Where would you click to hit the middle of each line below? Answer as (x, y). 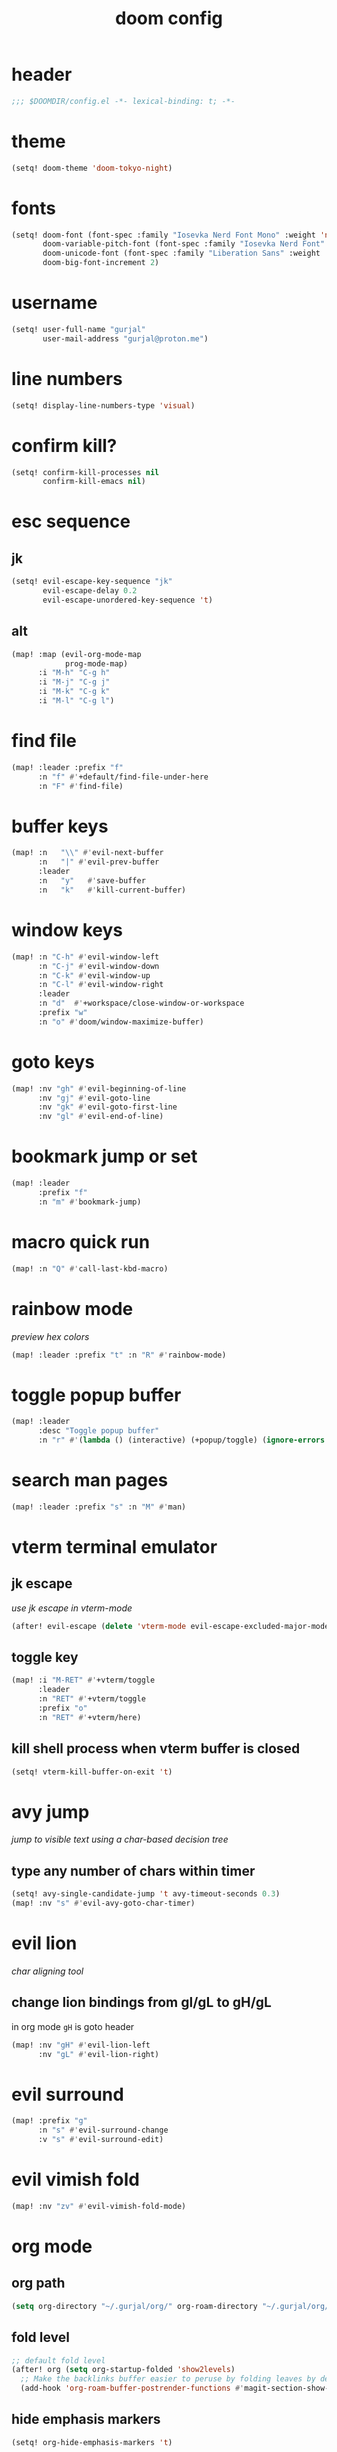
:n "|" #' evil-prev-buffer (98, 862)
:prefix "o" (62, 1708)
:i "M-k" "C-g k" (74, 692)
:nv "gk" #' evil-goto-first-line (107, 1107)
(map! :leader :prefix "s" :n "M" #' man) (99, 1507)
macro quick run (81, 1241)
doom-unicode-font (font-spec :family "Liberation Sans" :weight (181, 253)
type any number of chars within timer (133, 1870)
